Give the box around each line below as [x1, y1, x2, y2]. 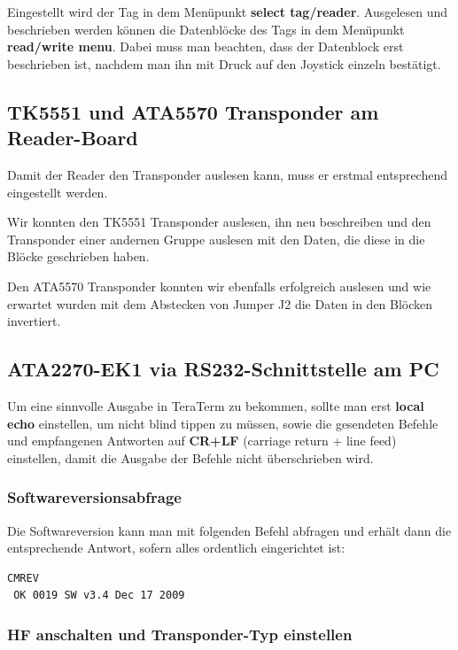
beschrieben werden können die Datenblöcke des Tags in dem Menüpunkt [7, 19, 405, 38]
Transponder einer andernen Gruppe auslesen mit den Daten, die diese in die [7, 229, 425, 248]
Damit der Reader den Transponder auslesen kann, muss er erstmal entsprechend [7, 165, 448, 183]
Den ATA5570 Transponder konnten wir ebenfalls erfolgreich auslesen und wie [7, 276, 431, 295]
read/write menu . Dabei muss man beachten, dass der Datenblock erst [7, 37, 404, 56]
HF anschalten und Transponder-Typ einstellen [7, 623, 353, 645]
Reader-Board [7, 124, 138, 151]
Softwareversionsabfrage [7, 486, 182, 508]
